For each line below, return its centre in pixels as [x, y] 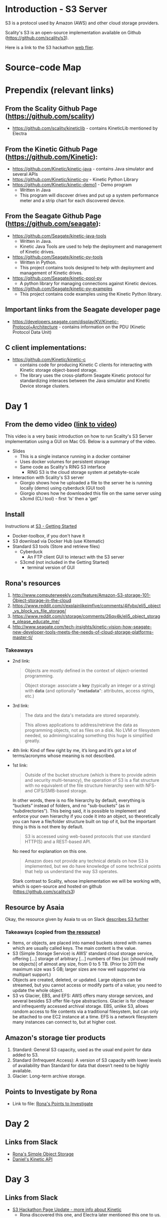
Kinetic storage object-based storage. [59, 370]
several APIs [25, 174]
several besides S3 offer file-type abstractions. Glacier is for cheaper [83, 1001]
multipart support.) [32, 975]
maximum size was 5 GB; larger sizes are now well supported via [79, 969]
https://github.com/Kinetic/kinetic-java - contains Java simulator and [83, 169]
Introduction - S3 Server [56, 9]
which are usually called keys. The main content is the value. [74, 948]
